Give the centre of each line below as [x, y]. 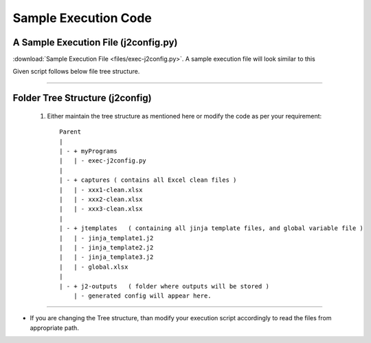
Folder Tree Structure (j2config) [82, 98]
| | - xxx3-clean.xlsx [101, 209]
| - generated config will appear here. [143, 295]
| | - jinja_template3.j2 [106, 257]
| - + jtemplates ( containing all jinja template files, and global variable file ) [212, 228]
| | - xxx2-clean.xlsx [101, 199]
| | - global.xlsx [94, 267]
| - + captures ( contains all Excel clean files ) [148, 180]
